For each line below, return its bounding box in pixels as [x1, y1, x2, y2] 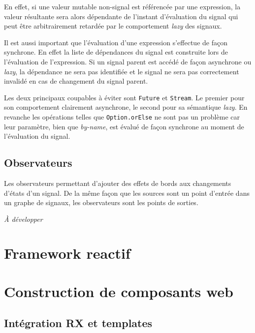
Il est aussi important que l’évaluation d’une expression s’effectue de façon [4, 37, 227, 47]
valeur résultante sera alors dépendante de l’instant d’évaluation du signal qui [4, 11, 238, 21]
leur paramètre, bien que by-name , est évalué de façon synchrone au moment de [4, 121, 244, 131]
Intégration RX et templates [4, 315, 153, 330]
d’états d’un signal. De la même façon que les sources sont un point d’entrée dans [4, 187, 250, 198]
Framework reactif [4, 242, 130, 263]
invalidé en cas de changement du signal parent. [4, 76, 148, 86]
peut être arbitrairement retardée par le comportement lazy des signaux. [4, 21, 222, 31]
